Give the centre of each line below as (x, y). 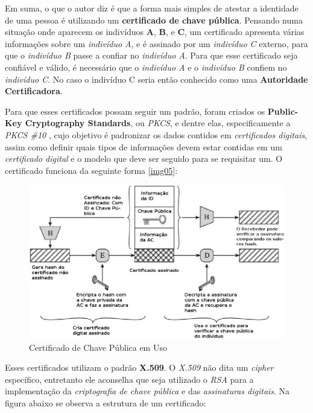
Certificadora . (34, 91)
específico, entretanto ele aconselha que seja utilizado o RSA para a (129, 379)
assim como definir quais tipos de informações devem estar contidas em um (144, 146)
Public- (283, 111)
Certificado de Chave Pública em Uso (98, 347)
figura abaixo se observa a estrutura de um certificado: (106, 402)
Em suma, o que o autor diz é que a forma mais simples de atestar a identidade (152, 8)
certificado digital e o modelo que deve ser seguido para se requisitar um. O (144, 158)
